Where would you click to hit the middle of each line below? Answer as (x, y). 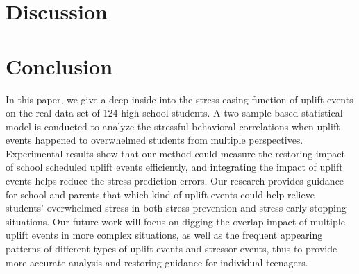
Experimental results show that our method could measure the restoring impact (175, 153)
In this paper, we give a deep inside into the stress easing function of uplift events (179, 99)
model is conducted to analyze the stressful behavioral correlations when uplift (173, 126)
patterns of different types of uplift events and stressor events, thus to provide (172, 249)
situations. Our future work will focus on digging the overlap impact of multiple (175, 221)
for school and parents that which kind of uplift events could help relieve (160, 194)
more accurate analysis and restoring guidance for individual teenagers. (157, 262)
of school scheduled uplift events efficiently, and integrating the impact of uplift (174, 167)
